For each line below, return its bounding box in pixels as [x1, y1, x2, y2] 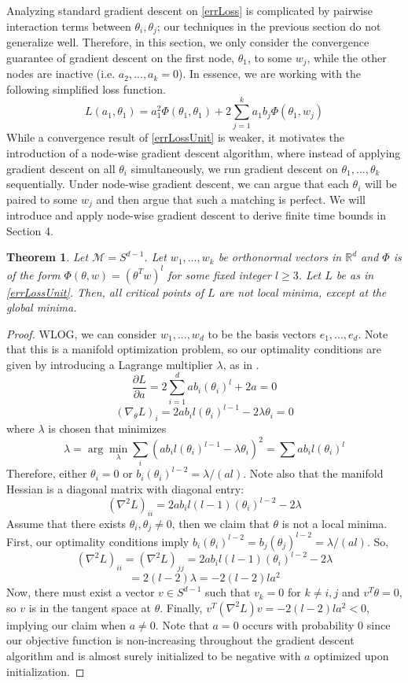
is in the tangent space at [28, 599, 151, 615]
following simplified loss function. [6, 80, 166, 97]
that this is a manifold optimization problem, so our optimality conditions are [6, 341, 381, 357]
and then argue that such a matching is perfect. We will [96, 190, 366, 207]
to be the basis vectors [208, 325, 316, 341]
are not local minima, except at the [219, 283, 387, 300]
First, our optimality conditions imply [6, 533, 189, 549]
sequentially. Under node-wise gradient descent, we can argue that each [6, 175, 349, 192]
